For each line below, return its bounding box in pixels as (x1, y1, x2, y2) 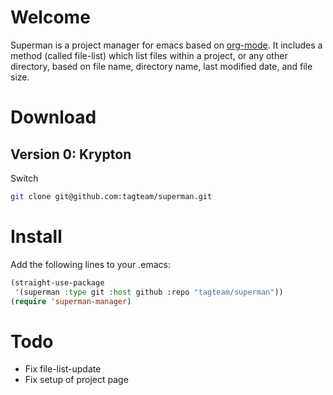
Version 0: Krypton (10, 146, 132, 163)
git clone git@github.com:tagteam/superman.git (10, 191, 213, 201)
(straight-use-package (10, 277, 105, 288)
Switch (10, 172, 39, 184)
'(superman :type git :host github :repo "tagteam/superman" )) (14, 287, 284, 297)
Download (10, 106, 97, 129)
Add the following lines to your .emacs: (10, 258, 171, 270)
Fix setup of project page (24, 374, 129, 386)
